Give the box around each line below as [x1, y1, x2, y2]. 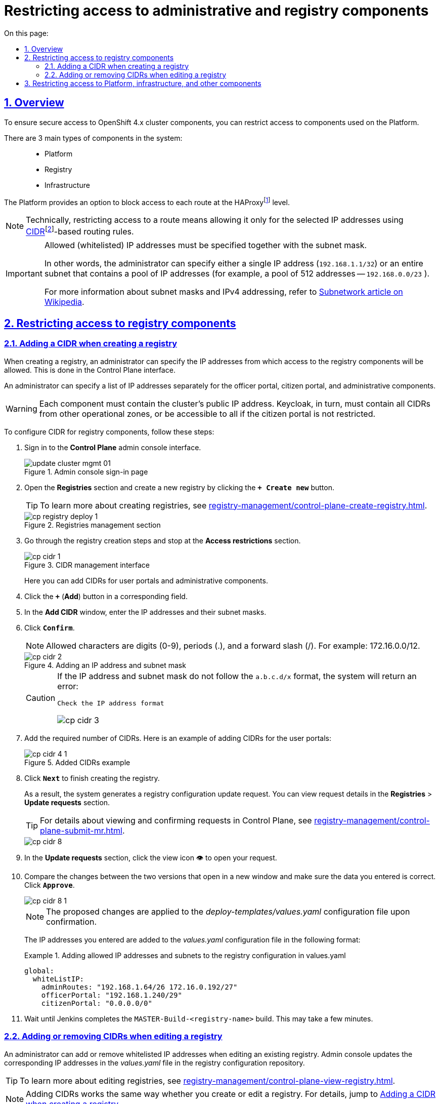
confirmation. [46, 916, 97, 927]
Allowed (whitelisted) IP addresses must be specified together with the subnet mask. [44, 240, 367, 250]
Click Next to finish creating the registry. [24, 773, 160, 782]
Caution [26, 693, 56, 703]
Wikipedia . [44, 296, 84, 307]
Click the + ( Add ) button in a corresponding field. [24, 592, 188, 601]
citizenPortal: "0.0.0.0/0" [41, 999, 152, 1007]
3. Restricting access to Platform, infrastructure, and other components [24, 78, 261, 88]
